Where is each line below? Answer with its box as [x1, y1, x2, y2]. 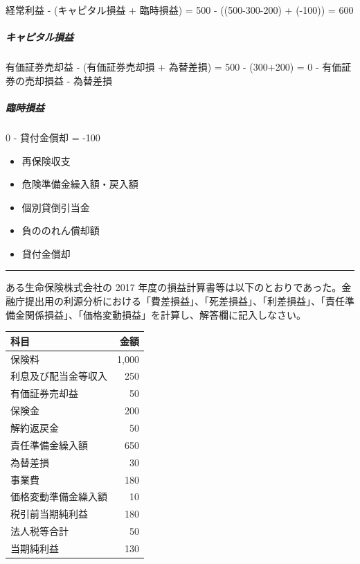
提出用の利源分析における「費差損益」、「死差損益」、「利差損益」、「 [24, 294, 325, 308]
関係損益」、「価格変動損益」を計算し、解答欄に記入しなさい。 [24, 307, 306, 321]
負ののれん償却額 [21, 223, 100, 238]
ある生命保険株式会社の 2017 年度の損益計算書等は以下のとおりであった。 [6, 280, 342, 294]
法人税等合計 [10, 524, 69, 538]
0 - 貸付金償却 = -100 [6, 130, 100, 144]
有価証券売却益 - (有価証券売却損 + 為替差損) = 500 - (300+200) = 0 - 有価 [6, 60, 342, 74]
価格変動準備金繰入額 [10, 489, 107, 504]
